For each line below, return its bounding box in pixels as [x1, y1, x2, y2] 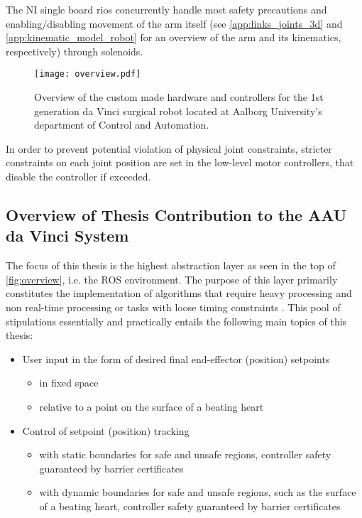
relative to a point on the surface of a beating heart [39, 399, 264, 414]
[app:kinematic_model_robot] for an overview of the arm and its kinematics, [6, 30, 341, 45]
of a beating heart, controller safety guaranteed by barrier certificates [39, 498, 341, 513]
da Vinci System [6, 225, 129, 247]
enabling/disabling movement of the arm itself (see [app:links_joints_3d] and [6, 16, 343, 31]
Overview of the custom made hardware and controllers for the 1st [34, 90, 324, 104]
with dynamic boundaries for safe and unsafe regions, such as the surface [39, 485, 356, 500]
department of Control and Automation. [34, 117, 209, 132]
